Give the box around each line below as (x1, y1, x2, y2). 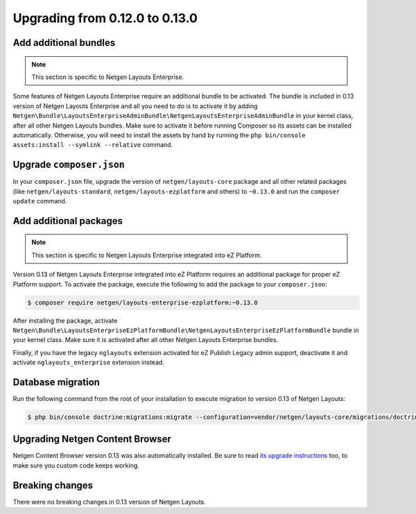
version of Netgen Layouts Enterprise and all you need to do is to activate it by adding (12, 101, 258, 110)
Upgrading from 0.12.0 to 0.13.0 (12, 10, 198, 26)
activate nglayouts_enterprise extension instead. (12, 358, 164, 367)
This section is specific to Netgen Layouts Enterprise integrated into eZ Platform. (31, 250, 262, 259)
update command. (12, 196, 67, 205)
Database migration (12, 376, 101, 388)
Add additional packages (12, 215, 123, 227)
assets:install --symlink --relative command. (12, 141, 173, 149)
